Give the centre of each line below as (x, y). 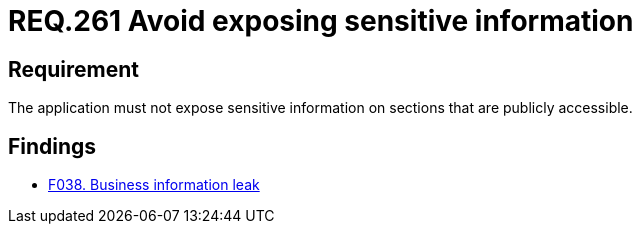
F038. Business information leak (154, 185)
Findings (52, 146)
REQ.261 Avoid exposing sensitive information (321, 21)
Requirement (74, 69)
